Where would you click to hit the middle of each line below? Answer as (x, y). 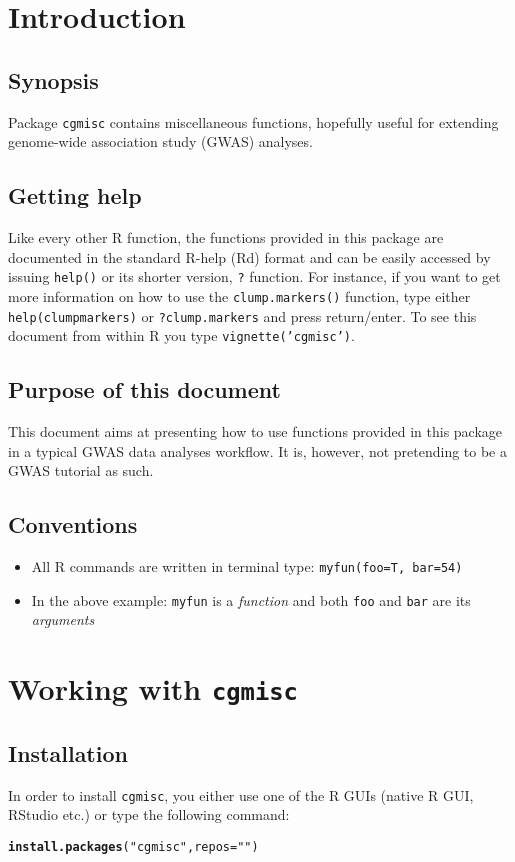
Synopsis (53, 79)
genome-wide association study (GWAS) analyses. (160, 141)
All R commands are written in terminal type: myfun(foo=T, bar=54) (247, 566)
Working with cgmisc (153, 688)
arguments (63, 619)
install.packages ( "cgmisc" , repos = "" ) (133, 846)
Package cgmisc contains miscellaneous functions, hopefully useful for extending (253, 121)
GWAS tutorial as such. (81, 470)
